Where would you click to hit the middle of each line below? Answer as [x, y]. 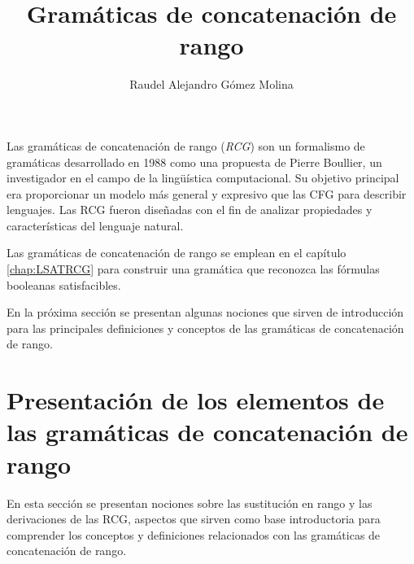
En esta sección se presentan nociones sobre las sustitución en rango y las [190, 503]
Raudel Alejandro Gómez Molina [211, 84]
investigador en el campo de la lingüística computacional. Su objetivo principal [203, 178]
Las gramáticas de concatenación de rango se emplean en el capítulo [176, 253]
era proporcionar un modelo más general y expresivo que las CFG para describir [207, 193]
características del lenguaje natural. [95, 225]
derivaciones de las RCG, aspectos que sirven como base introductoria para [194, 519]
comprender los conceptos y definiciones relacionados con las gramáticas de [194, 534]
